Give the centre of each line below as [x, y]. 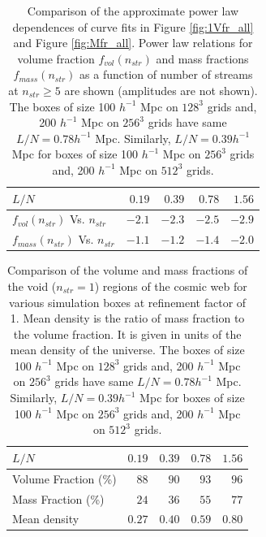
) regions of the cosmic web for [171, 286]
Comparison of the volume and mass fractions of [127, 270]
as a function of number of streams [166, 74]
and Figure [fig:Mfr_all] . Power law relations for [133, 43]
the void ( [32, 286]
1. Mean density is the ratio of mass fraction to [127, 318]
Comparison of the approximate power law [133, 11]
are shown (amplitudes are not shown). [161, 90]
